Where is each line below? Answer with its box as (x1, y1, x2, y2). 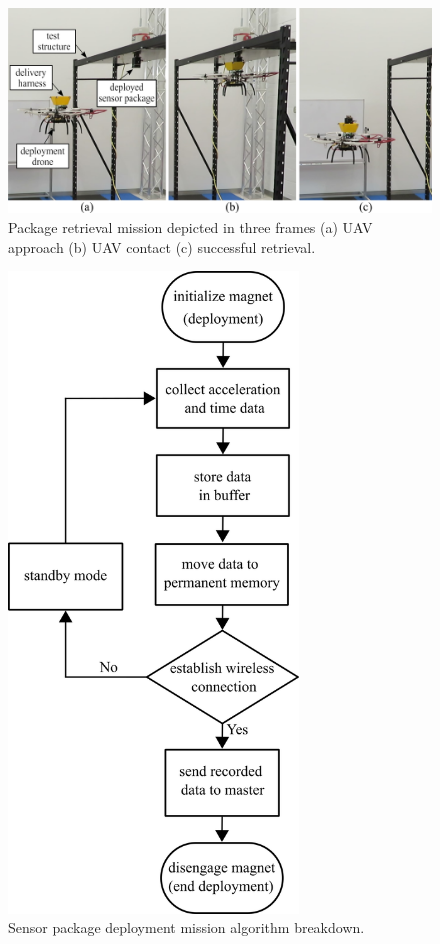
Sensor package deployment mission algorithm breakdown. (8, 917, 365, 938)
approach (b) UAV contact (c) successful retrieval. (8, 236, 316, 257)
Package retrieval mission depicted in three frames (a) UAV (8, 216, 373, 237)
